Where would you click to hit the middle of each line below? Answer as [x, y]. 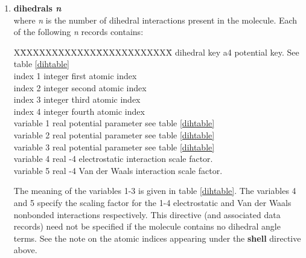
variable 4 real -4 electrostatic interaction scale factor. [113, 159]
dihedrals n [37, 8]
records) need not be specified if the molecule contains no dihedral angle [147, 226]
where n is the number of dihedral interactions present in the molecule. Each [155, 20]
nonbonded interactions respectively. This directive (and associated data [147, 214]
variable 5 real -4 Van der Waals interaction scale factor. [118, 170]
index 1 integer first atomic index [75, 75]
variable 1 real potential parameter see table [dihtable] [114, 123]
